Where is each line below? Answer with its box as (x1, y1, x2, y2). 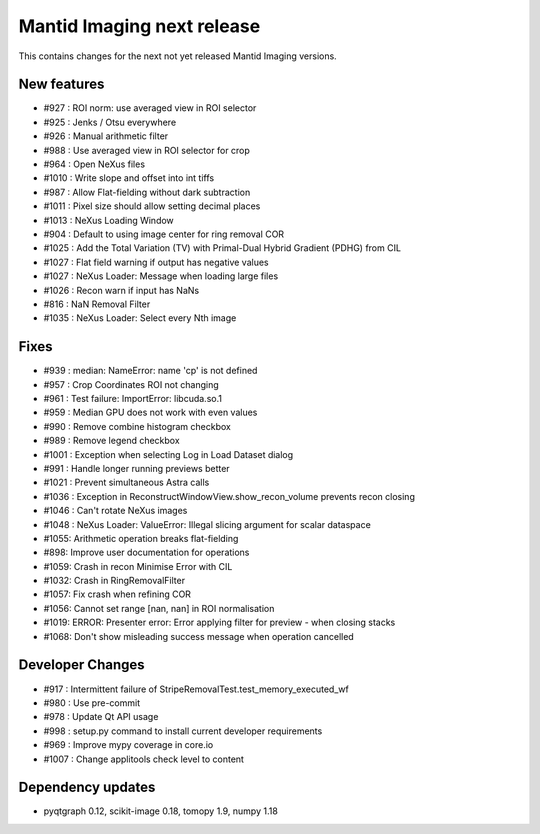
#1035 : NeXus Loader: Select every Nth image (43, 312, 237, 324)
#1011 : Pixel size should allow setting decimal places (43, 200, 261, 212)
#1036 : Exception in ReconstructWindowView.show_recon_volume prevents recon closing (43, 490, 415, 502)
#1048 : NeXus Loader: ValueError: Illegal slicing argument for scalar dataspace (43, 518, 372, 530)
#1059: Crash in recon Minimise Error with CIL (43, 560, 233, 572)
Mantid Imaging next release (18, 15, 261, 37)
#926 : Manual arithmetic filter (43, 130, 169, 142)
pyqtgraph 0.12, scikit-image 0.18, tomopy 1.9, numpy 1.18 (43, 805, 279, 817)
